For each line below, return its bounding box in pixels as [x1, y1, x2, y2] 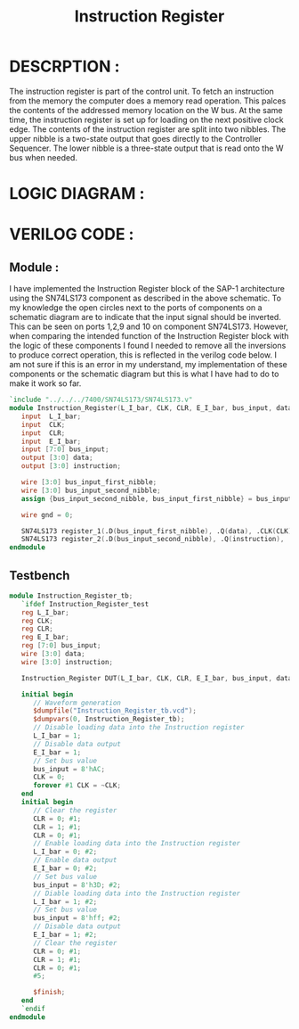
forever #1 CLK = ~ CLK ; [32, 781, 122, 790]
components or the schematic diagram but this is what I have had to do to [9, 368, 279, 380]
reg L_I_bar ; [20, 608, 69, 617]
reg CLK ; [20, 616, 53, 625]
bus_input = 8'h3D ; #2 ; [32, 880, 122, 889]
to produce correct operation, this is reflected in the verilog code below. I [9, 350, 278, 360]
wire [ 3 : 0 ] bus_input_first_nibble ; [20, 478, 158, 487]
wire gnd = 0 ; [20, 510, 74, 519]
